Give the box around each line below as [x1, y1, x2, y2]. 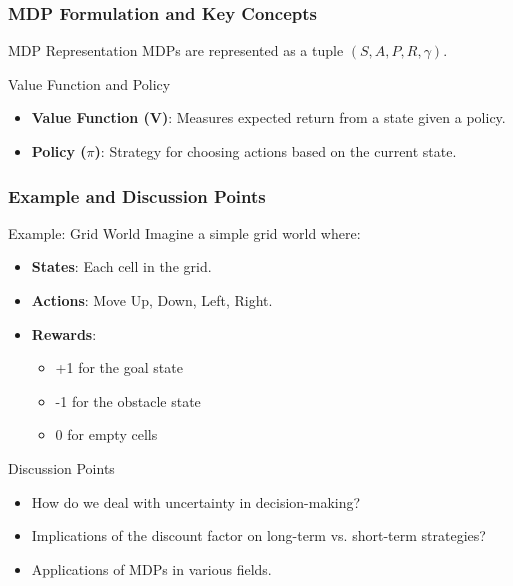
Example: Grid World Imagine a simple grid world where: [8, 222, 361, 243]
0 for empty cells [55, 424, 158, 445]
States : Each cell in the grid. [31, 256, 212, 277]
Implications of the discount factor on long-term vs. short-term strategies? [31, 525, 486, 546]
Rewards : [31, 323, 97, 344]
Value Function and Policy [8, 73, 171, 94]
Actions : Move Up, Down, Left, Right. [31, 290, 273, 310]
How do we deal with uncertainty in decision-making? [31, 491, 361, 512]
